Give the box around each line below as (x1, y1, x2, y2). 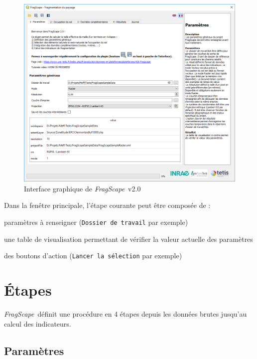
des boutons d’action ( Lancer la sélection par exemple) (4, 250, 182, 261)
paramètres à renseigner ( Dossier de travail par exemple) (4, 217, 188, 227)
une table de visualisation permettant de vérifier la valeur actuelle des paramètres (4, 233, 253, 244)
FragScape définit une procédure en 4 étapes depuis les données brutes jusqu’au (4, 309, 247, 319)
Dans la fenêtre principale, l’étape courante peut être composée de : (4, 200, 211, 210)
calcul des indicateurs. (4, 318, 71, 329)
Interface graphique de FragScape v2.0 (24, 183, 141, 193)
